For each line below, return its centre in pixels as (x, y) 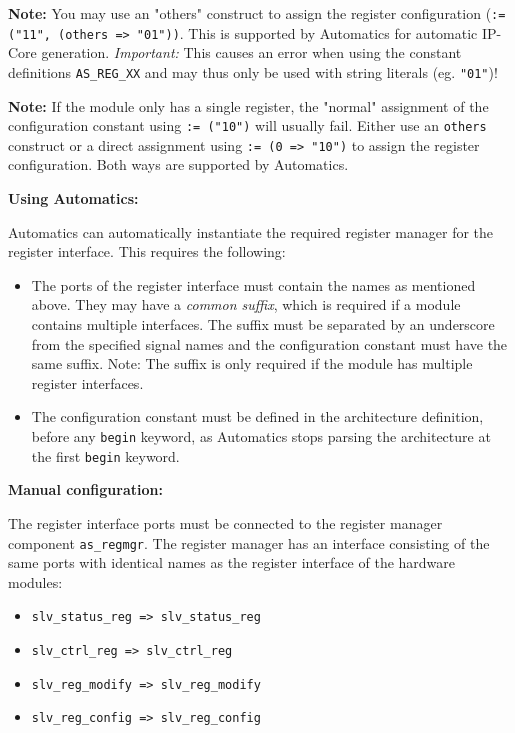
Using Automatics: (73, 198)
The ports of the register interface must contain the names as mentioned (253, 284)
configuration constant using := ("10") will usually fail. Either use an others (247, 125)
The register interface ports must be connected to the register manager (225, 522)
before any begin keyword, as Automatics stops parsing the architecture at (261, 436)
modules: (35, 581)
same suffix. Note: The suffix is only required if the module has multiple (252, 363)
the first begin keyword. (105, 455)
